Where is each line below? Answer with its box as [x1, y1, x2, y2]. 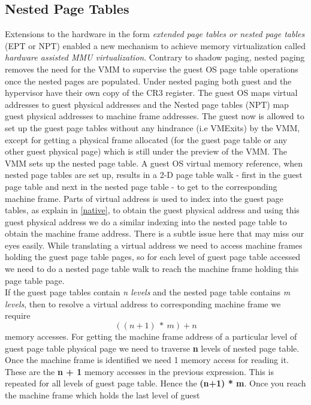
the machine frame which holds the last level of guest [5, 389, 200, 401]
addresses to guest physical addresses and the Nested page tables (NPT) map [5, 98, 289, 110]
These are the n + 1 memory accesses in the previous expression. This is [5, 365, 274, 377]
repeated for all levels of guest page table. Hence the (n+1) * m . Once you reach [5, 377, 306, 389]
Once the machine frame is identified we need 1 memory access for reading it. [5, 353, 289, 366]
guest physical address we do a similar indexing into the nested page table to [5, 215, 287, 228]
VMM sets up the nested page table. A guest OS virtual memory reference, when [5, 156, 303, 169]
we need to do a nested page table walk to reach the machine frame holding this [5, 262, 299, 275]
